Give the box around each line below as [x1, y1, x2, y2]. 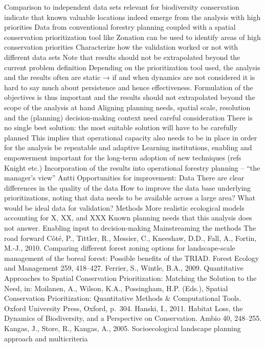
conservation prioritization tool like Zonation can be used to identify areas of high [4, 31, 261, 42]
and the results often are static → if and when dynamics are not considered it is [4, 72, 255, 83]
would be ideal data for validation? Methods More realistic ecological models [4, 202, 245, 213]
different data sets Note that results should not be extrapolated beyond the [4, 51, 240, 62]
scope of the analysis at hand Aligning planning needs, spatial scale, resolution [4, 101, 251, 112]
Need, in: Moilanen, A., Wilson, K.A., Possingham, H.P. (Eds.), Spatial [4, 282, 228, 293]
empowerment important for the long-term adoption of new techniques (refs [4, 152, 241, 162]
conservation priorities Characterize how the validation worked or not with [4, 42, 238, 52]
